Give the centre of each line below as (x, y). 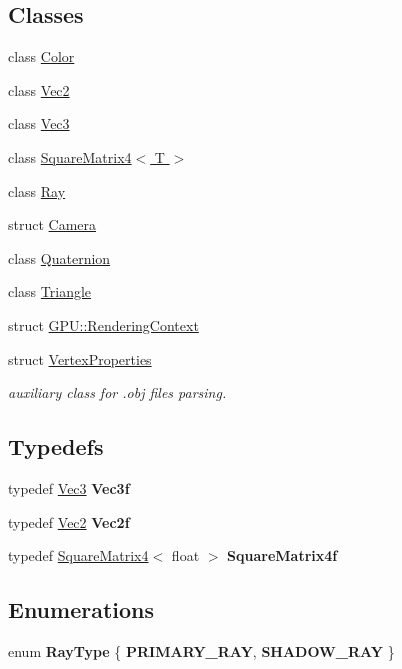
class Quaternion (59, 257)
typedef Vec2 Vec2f (69, 521)
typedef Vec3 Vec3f (69, 487)
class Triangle (50, 291)
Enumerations (81, 609)
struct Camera (52, 224)
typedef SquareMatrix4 (78, 555)
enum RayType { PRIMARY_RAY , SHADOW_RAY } (201, 650)
